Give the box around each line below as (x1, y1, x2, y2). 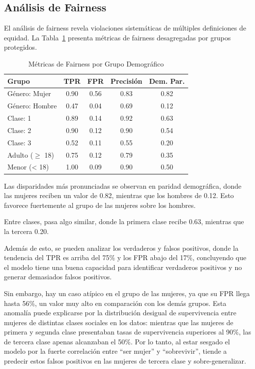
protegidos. (4, 42, 37, 52)
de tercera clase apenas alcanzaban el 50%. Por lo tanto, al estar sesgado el (4, 336, 230, 346)
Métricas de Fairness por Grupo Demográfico (28, 58, 164, 68)
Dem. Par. (149, 75, 185, 86)
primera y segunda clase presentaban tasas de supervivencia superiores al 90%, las (4, 327, 251, 337)
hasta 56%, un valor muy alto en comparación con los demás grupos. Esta (4, 298, 227, 308)
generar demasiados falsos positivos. (4, 271, 112, 282)
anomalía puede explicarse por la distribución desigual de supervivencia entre (4, 307, 237, 318)
